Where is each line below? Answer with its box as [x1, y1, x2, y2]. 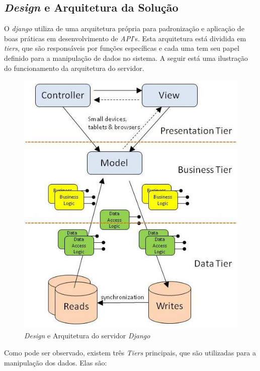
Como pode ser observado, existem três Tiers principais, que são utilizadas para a [4, 347, 256, 358]
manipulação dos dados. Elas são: [4, 357, 107, 367]
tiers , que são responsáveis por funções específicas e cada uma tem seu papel [4, 43, 239, 53]
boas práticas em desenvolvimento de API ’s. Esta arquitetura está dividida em [4, 33, 246, 43]
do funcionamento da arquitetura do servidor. [4, 62, 144, 73]
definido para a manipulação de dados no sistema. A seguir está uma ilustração [4, 52, 248, 63]
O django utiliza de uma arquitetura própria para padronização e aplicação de [4, 23, 244, 34]
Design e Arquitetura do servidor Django [24, 330, 150, 341]
